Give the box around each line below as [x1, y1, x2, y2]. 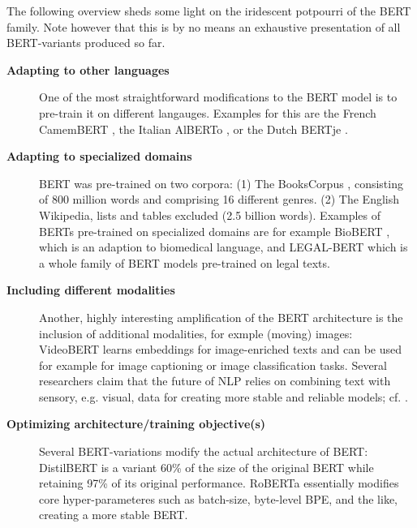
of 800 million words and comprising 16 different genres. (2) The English [39, 191, 399, 208]
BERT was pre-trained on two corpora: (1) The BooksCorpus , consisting [39, 174, 403, 191]
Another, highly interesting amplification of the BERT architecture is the [39, 308, 403, 325]
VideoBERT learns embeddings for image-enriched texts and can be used [39, 341, 402, 358]
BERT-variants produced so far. [6, 34, 166, 51]
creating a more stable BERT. [39, 506, 188, 523]
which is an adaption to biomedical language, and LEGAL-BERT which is [39, 238, 408, 255]
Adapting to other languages [6, 61, 170, 78]
